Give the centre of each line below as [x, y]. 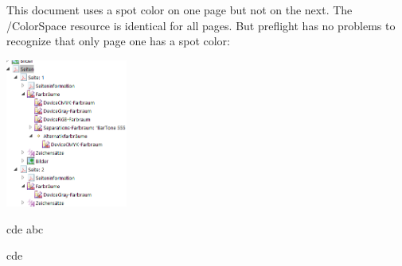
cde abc [25, 228]
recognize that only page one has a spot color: [118, 41]
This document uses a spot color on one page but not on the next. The [180, 10]
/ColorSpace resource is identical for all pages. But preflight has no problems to [201, 25]
